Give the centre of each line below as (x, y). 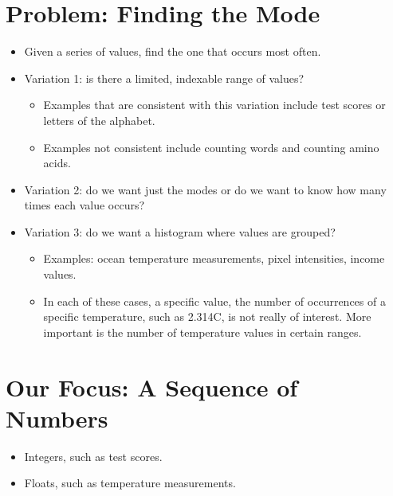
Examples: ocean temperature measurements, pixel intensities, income (214, 258)
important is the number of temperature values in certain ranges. (202, 332)
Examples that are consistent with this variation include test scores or (214, 105)
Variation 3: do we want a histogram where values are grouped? (180, 231)
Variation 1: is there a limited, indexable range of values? (164, 78)
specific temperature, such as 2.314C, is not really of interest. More (207, 316)
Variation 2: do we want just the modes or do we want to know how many (205, 189)
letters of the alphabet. (99, 120)
